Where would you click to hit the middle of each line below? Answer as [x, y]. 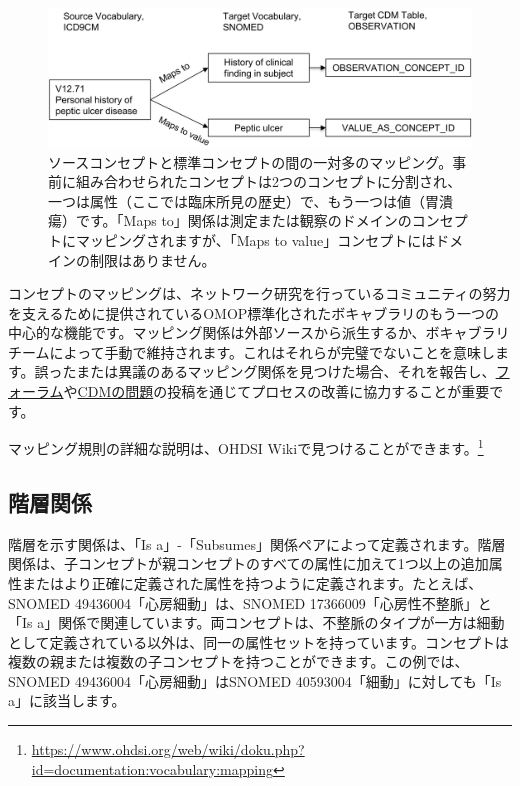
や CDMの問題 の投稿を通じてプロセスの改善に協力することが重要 [276, 391]
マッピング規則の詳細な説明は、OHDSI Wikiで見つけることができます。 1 [246, 446]
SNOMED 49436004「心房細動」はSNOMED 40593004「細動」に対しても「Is [255, 680]
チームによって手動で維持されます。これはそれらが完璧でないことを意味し [252, 351]
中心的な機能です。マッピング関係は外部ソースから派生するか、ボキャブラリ [259, 332]
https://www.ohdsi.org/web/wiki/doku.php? [168, 749]
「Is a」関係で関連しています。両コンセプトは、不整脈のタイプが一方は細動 [256, 622]
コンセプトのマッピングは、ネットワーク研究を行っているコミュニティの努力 [259, 293]
